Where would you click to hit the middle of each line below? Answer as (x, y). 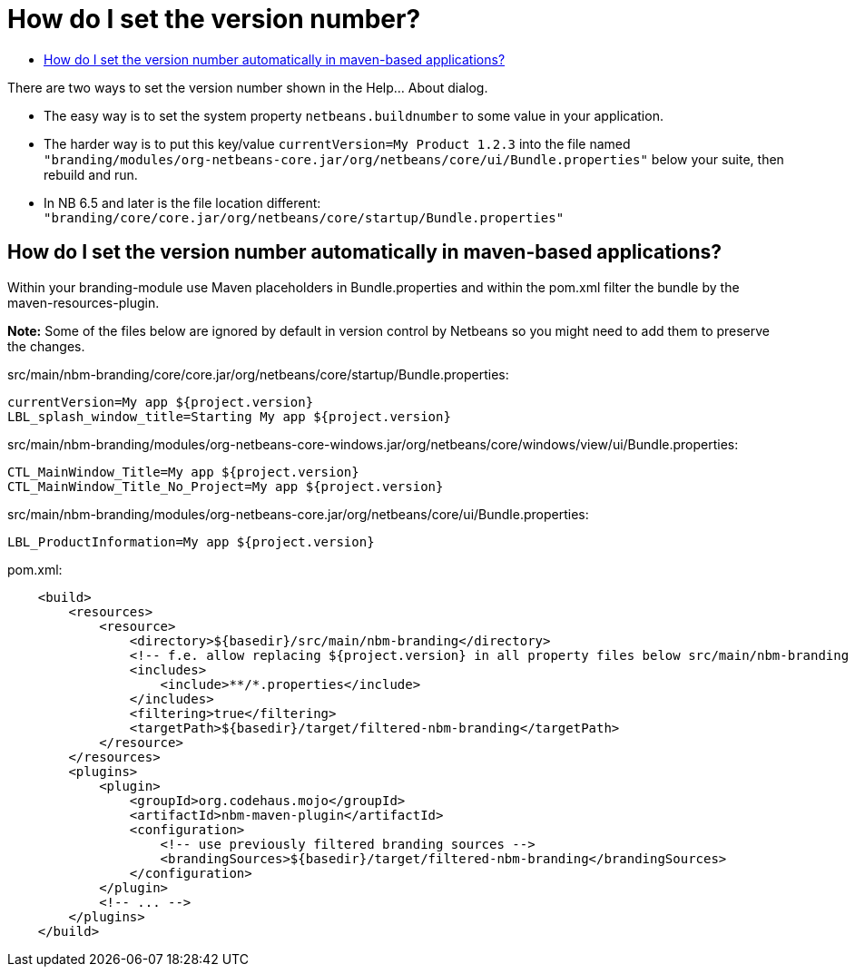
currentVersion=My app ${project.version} (161, 402)
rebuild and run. (91, 174)
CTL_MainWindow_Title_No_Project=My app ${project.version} (226, 486)
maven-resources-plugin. (84, 302)
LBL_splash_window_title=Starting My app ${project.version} (229, 416)
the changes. (46, 346)
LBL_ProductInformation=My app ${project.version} (191, 541)
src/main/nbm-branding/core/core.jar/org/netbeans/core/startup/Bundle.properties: (258, 374)
